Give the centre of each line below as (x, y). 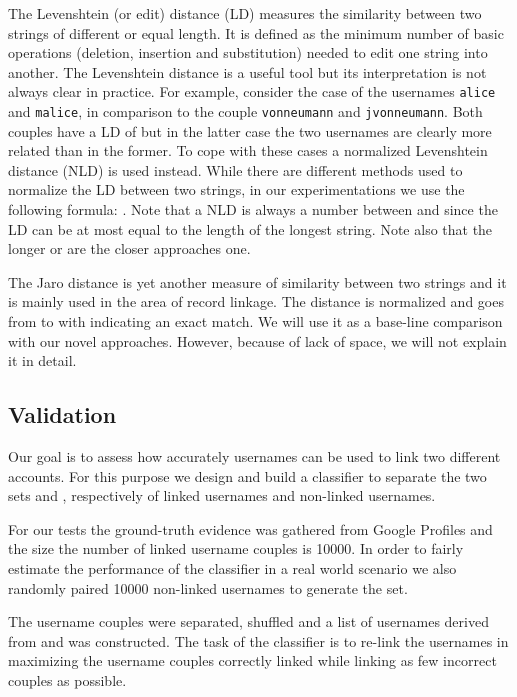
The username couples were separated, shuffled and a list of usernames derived (248, 621)
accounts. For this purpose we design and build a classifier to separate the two (247, 475)
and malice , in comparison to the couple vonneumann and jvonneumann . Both (245, 111)
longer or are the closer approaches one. (129, 248)
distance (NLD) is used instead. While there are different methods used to (235, 169)
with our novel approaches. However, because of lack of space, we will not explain (257, 340)
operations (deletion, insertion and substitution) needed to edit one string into (248, 52)
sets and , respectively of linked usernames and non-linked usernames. (222, 495)
